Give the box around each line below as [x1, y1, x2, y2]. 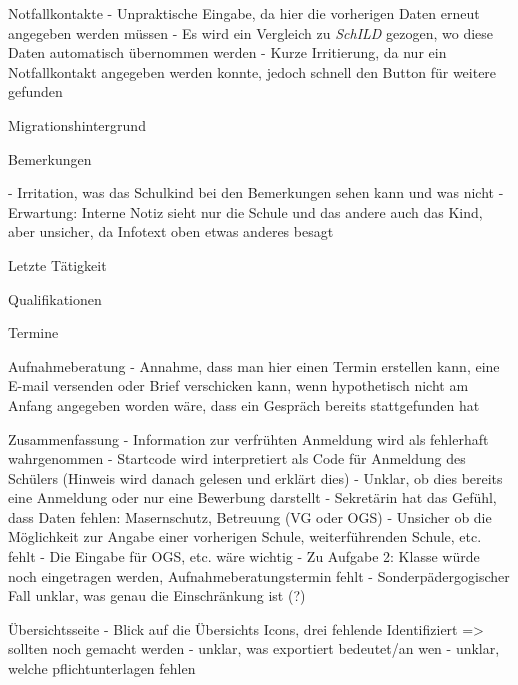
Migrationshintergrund [8, 114, 146, 135]
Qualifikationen [8, 288, 102, 309]
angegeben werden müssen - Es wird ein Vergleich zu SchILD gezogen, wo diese [8, 22, 494, 43]
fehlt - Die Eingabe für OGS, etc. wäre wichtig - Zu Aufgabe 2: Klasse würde [8, 546, 480, 567]
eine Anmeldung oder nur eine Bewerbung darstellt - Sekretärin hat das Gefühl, [8, 487, 497, 508]
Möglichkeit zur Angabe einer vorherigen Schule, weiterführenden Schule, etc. [8, 526, 482, 547]
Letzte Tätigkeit [8, 254, 107, 275]
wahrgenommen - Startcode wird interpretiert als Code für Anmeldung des [8, 448, 466, 469]
